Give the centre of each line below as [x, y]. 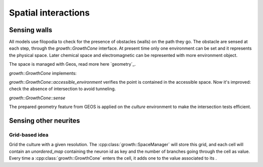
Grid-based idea [29, 135]
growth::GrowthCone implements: [43, 73]
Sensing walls [31, 30]
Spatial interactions [49, 13]
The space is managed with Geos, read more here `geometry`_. [72, 64]
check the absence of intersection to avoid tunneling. [63, 89]
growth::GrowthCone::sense [37, 98]
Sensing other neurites [45, 121]
